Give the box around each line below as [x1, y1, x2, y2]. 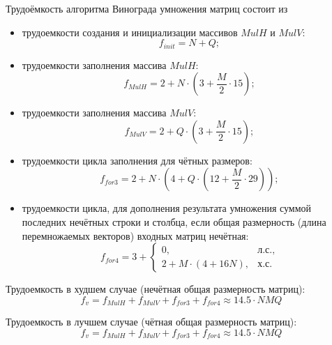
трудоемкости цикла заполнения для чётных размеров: [22, 153, 252, 167]
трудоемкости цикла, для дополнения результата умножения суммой [22, 201, 312, 215]
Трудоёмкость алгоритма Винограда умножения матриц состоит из [6, 1, 288, 15]
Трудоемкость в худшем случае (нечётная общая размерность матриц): [6, 282, 305, 296]
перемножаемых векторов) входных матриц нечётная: [22, 228, 249, 243]
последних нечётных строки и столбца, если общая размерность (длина [22, 215, 326, 229]
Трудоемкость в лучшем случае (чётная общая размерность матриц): [6, 314, 297, 329]
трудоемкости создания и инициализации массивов [22, 24, 238, 39]
